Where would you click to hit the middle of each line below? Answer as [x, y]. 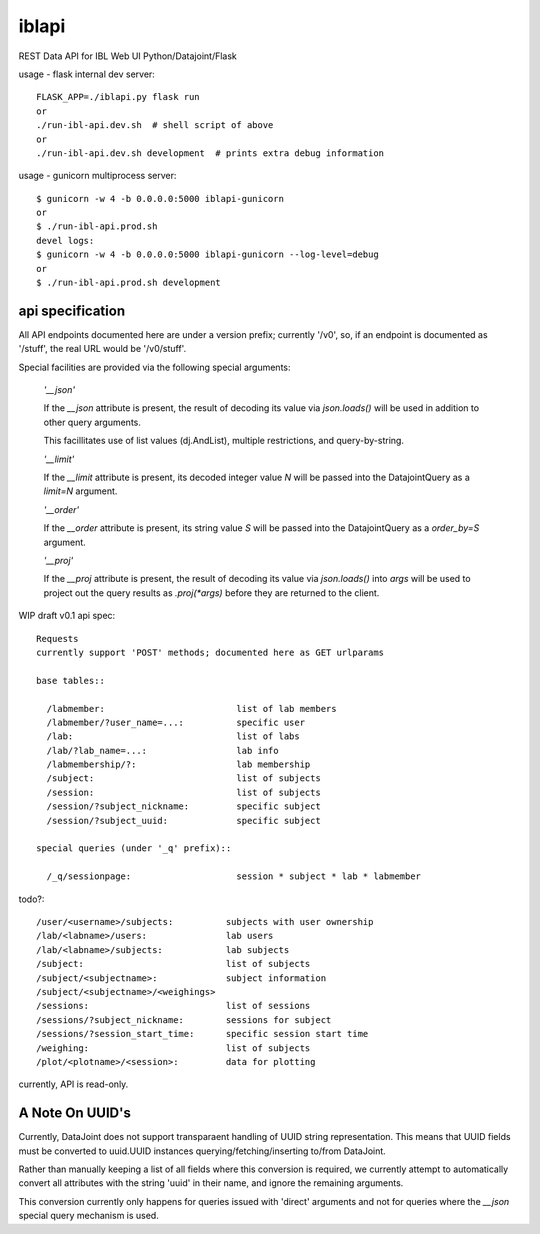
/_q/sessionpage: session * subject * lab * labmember [234, 876]
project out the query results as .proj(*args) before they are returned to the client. [211, 592]
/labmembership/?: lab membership [178, 764]
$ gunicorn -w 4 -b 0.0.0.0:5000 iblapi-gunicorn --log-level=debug [207, 254]
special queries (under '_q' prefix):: [134, 848]
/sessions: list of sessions [173, 1006]
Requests [57, 638]
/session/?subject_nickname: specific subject [184, 806]
